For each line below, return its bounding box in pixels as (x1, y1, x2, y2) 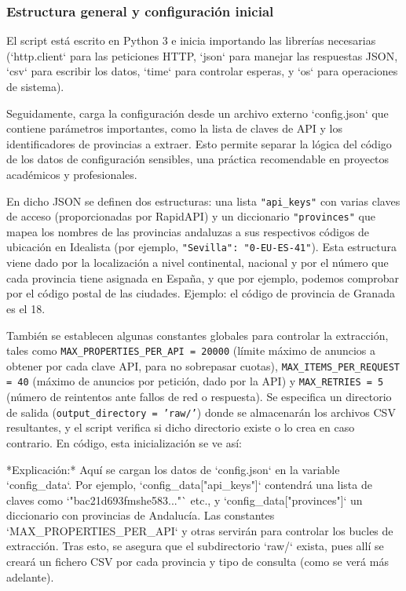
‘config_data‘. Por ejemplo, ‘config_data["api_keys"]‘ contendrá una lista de (6, 476, 372, 493)
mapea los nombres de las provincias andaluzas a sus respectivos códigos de (6, 223, 370, 239)
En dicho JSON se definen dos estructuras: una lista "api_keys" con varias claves (6, 192, 401, 209)
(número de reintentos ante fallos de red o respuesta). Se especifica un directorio (6, 389, 392, 405)
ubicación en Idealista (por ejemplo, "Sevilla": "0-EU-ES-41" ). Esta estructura (6, 239, 397, 255)
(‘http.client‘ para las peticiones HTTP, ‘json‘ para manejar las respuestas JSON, (6, 47, 398, 64)
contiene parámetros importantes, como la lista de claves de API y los (6, 120, 343, 137)
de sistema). (6, 78, 64, 94)
